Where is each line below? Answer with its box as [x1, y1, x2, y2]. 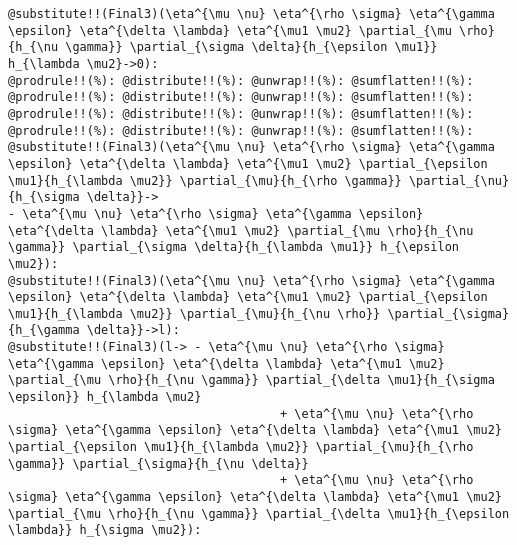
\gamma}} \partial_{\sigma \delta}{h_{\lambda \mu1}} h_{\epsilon [8, 240, 460, 255]
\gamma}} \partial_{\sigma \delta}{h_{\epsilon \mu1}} [65, 40, 438, 55]
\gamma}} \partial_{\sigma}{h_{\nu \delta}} [8, 456, 309, 471]
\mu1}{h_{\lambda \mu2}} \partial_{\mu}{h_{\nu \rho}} [8, 306, 381, 321]
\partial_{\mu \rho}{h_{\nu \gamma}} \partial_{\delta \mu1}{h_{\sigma [8, 373, 495, 388]
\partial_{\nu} [408, 173, 510, 188]
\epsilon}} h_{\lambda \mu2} [8, 390, 202, 405]
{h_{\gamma [8, 323, 80, 338]
